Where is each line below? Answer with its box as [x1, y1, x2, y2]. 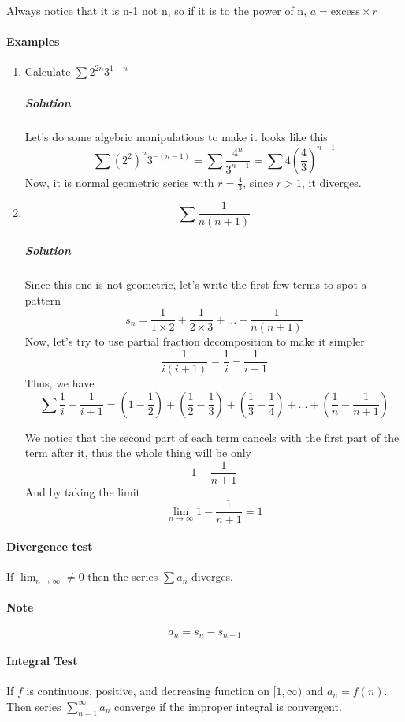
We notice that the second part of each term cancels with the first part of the [24, 428, 399, 445]
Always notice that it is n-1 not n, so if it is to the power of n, [6, 2, 307, 18]
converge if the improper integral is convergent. [113, 698, 342, 714]
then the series [87, 568, 158, 585]
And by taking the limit [24, 483, 141, 499]
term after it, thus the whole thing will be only [24, 444, 251, 461]
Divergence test [6, 538, 93, 555]
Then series [6, 698, 61, 714]
